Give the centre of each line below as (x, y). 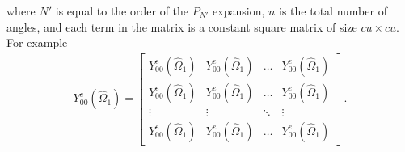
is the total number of (333, 11)
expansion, (239, 11)
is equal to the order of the (122, 11)
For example (37, 42)
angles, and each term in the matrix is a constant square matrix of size (182, 26)
